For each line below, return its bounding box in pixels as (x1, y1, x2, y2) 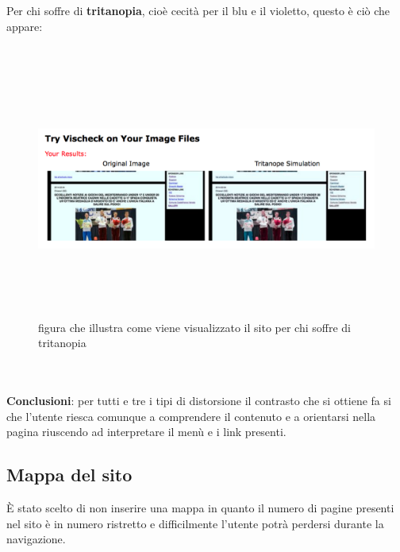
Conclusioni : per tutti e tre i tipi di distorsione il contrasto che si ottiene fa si (6, 392, 391, 409)
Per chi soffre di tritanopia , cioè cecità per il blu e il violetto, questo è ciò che (6, 2, 390, 19)
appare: (6, 17, 43, 34)
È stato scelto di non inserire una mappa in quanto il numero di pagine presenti (6, 500, 394, 516)
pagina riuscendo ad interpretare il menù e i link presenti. (6, 423, 287, 440)
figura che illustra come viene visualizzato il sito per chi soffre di (38, 318, 351, 335)
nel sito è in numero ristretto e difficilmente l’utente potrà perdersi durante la (6, 515, 384, 531)
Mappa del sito (6, 462, 133, 487)
